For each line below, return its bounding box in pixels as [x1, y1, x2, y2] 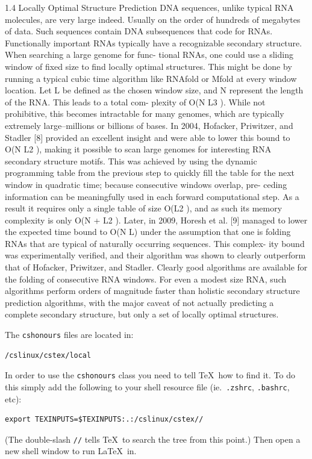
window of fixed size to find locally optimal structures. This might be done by [5, 60, 292, 72]
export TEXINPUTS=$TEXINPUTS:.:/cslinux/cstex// [5, 415, 204, 424]
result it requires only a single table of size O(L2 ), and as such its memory [5, 202, 282, 214]
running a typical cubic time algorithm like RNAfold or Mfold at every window [5, 72, 297, 84]
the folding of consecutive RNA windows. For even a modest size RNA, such [5, 272, 287, 285]
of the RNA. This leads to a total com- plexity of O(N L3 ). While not [5, 95, 266, 108]
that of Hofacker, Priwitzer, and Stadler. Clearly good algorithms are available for [5, 261, 308, 273]
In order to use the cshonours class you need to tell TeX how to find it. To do [5, 369, 296, 381]
